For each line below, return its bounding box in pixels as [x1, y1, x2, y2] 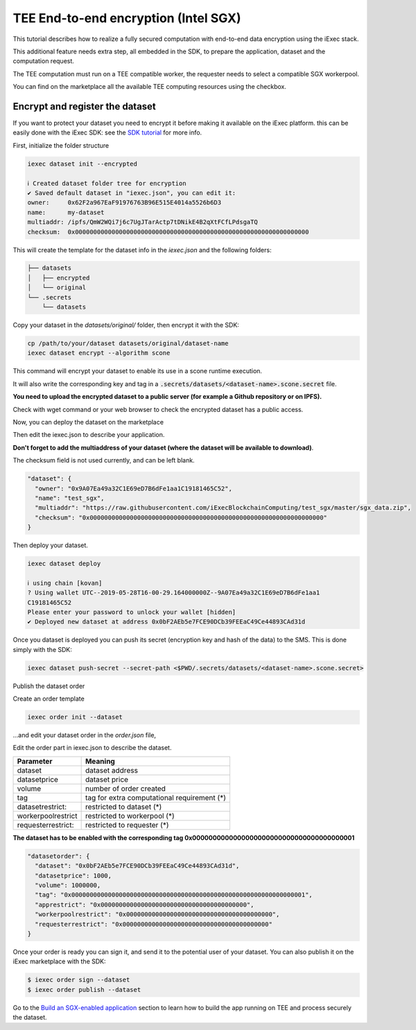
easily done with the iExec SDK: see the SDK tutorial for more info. [12, 128, 202, 137]
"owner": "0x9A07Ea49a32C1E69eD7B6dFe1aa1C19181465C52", [35, 484, 232, 492]
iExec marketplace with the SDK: [12, 957, 107, 965]
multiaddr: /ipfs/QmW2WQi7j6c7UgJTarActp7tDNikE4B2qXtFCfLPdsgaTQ [27, 218, 258, 226]
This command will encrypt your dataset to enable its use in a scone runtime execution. [12, 367, 263, 375]
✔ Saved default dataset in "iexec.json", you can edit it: [27, 189, 236, 197]
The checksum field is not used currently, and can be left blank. [12, 456, 195, 465]
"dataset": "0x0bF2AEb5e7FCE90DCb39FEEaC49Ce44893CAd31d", [35, 862, 240, 870]
